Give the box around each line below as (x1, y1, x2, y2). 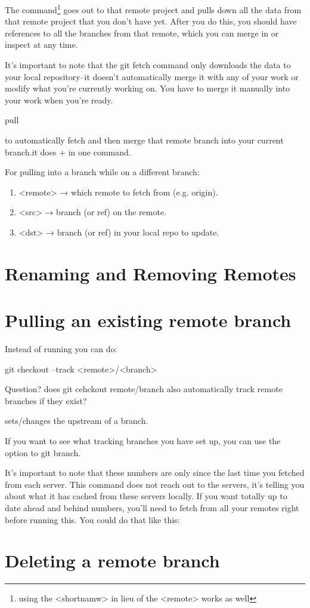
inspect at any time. (5, 38, 78, 51)
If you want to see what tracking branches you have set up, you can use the (5, 435, 281, 447)
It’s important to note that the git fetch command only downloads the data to (5, 59, 291, 71)
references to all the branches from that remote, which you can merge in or (5, 26, 279, 39)
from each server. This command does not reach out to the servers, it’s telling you (5, 478, 305, 490)
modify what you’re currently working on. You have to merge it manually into (5, 82, 290, 94)
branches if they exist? (5, 394, 87, 407)
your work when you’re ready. (5, 93, 113, 106)
